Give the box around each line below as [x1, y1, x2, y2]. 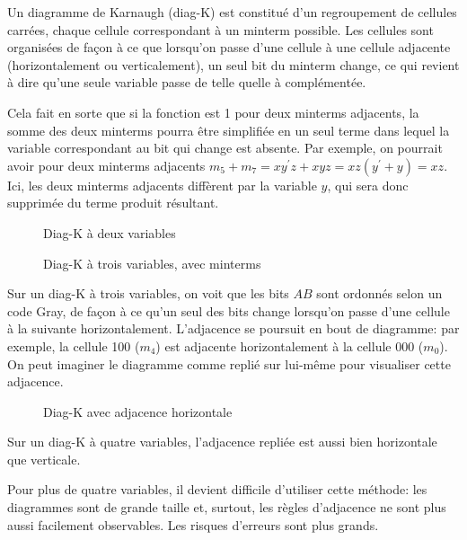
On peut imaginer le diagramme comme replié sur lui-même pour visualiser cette [7, 354, 451, 373]
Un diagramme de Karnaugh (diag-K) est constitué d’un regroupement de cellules [7, 3, 457, 21]
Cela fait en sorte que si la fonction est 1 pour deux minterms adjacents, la [7, 102, 419, 121]
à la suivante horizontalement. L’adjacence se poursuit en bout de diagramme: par [7, 319, 460, 338]
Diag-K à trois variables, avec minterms [43, 253, 261, 272]
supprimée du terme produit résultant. [7, 193, 219, 212]
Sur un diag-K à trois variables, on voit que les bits [7, 284, 289, 303]
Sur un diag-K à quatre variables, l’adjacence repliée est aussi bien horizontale [7, 432, 437, 451]
